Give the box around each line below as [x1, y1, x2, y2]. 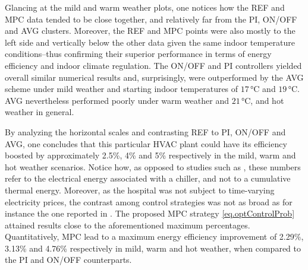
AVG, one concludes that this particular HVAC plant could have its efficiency [5, 137, 287, 150]
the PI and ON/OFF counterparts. [5, 253, 132, 266]
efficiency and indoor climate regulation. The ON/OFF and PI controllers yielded [5, 59, 302, 71]
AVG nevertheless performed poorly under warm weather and [5, 94, 229, 106]
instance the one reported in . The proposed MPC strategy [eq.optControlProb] [5, 207, 295, 220]
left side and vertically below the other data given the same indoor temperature [5, 36, 296, 48]
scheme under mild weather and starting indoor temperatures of [5, 82, 238, 95]
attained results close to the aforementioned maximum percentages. [5, 218, 250, 231]
